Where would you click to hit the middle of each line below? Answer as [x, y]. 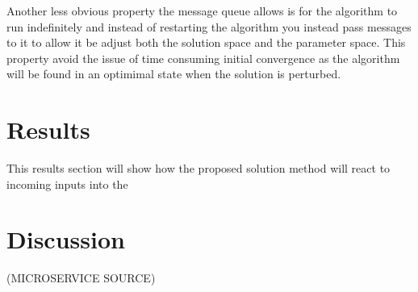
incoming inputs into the [67, 184]
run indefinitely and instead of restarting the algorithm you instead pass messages [209, 26]
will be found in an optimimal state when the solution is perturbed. [174, 74]
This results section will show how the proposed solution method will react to [199, 168]
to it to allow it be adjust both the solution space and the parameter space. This [206, 42]
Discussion [66, 239]
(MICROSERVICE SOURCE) [81, 278]
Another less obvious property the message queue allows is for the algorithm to [202, 10]
